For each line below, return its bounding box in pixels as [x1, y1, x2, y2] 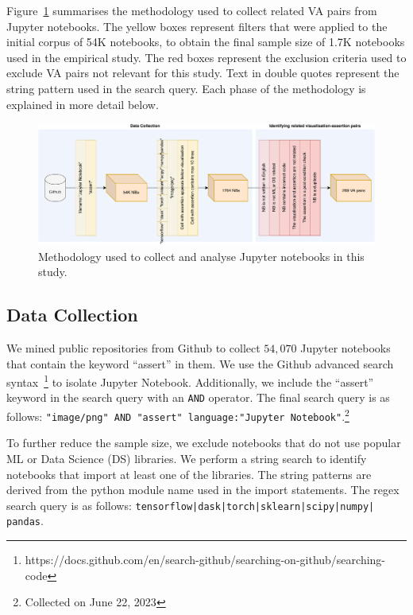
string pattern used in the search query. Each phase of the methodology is [6, 80, 366, 96]
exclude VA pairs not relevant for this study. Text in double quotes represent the [6, 64, 399, 81]
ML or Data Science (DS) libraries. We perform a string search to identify [6, 450, 367, 466]
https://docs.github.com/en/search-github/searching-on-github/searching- [25, 551, 386, 568]
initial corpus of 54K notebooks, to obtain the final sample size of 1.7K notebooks [6, 33, 405, 50]
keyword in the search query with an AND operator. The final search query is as [6, 389, 390, 406]
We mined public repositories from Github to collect [6, 339, 261, 356]
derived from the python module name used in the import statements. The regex [6, 481, 399, 498]
